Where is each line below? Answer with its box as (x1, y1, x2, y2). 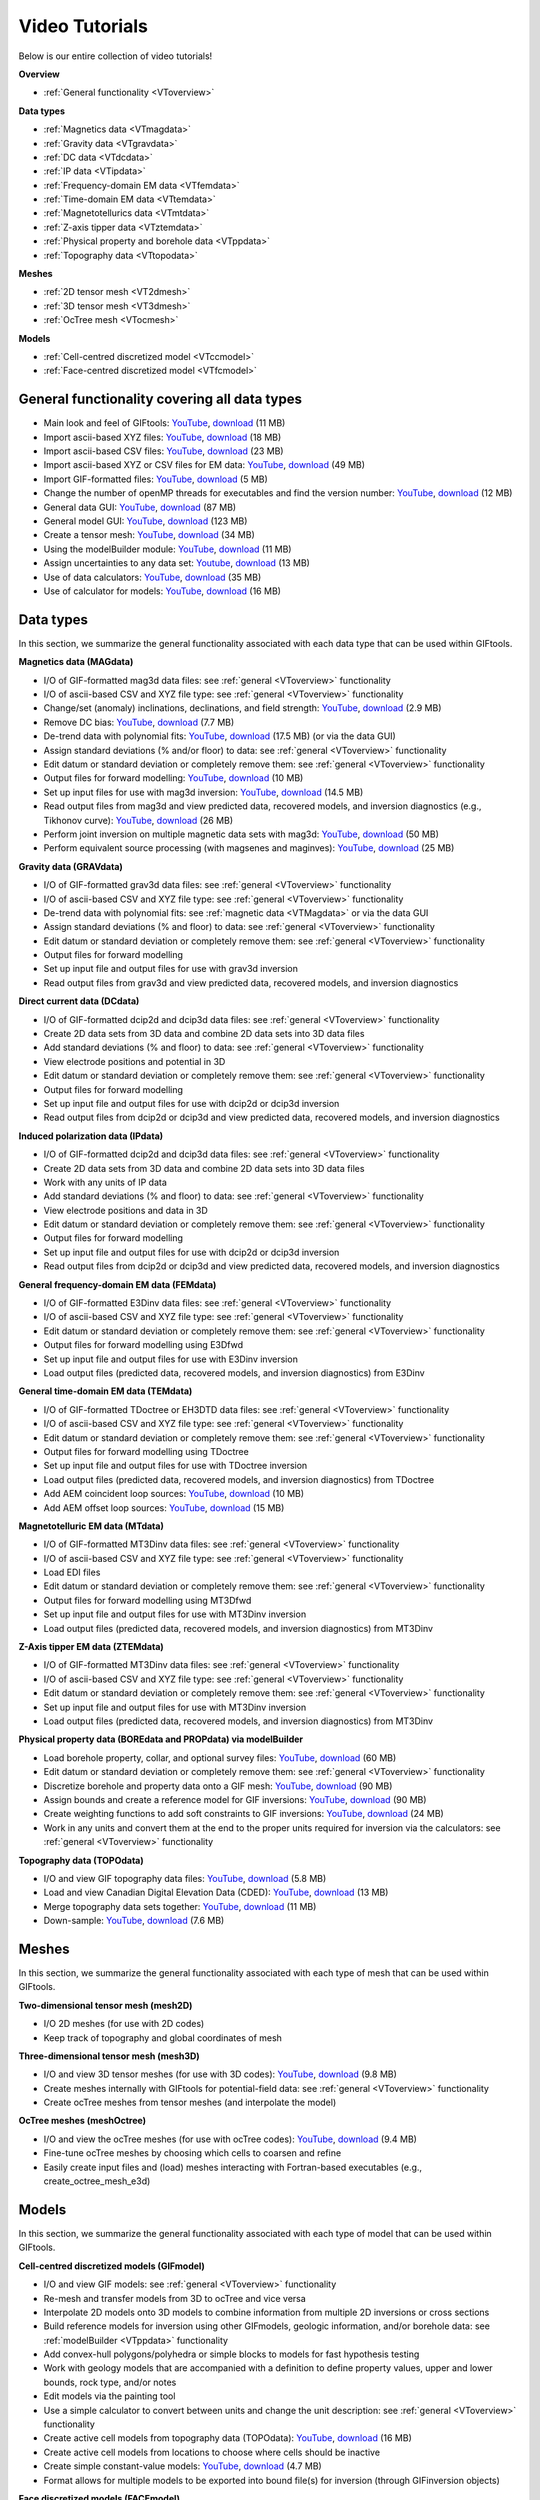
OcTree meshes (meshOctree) (18, 2115, 147, 2127)
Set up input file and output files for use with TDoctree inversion (43, 1460, 308, 1472)
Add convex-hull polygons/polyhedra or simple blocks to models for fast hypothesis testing (43, 2348, 420, 2360)
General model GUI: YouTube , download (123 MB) (43, 515, 248, 527)
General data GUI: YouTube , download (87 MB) (43, 501, 237, 513)
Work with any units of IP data (43, 1176, 167, 1188)
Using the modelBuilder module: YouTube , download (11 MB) (43, 543, 292, 555)
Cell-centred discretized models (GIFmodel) (18, 2260, 205, 2272)
